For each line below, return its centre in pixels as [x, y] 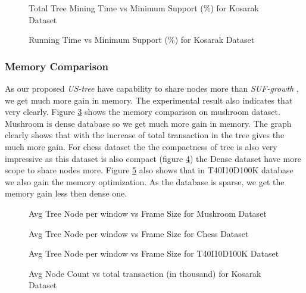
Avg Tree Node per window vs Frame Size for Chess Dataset [139, 233]
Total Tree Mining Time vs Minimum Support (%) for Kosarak [144, 8]
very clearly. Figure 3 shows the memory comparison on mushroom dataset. [143, 112]
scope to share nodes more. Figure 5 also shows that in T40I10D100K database [149, 170]
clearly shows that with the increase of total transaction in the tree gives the [145, 135]
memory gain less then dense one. [66, 193]
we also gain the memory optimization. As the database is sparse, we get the [145, 181]
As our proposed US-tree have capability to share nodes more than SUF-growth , [152, 88]
